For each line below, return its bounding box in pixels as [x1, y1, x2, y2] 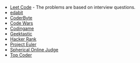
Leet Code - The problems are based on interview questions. [9, 4, 136, 10]
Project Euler [9, 41, 36, 47]
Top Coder [9, 52, 32, 58]
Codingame [9, 25, 34, 31]
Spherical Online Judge [9, 47, 58, 52]
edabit [9, 9, 23, 15]
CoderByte [9, 15, 32, 20]
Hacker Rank [9, 36, 36, 42]
